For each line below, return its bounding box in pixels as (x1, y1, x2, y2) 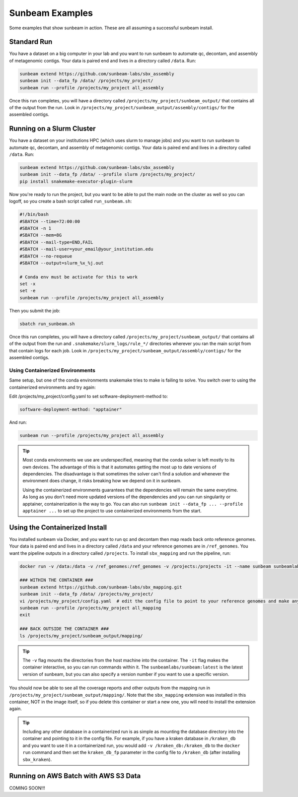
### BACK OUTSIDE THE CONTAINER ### (19, 626, 109, 632)
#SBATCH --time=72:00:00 (19, 218, 80, 224)
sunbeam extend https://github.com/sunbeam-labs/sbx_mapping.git (19, 584, 182, 590)
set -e (19, 288, 36, 294)
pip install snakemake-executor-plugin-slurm (19, 179, 133, 184)
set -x (19, 281, 36, 287)
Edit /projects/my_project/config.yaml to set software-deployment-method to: (9, 393, 168, 399)
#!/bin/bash (19, 211, 49, 217)
